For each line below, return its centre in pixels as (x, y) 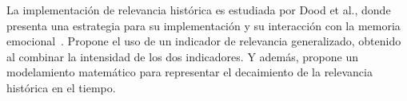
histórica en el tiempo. (61, 87)
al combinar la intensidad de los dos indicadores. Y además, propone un (182, 56)
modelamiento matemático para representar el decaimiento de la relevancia (190, 72)
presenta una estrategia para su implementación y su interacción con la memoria (203, 25)
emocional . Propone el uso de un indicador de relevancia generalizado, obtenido (204, 41)
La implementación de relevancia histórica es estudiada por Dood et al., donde (199, 10)
